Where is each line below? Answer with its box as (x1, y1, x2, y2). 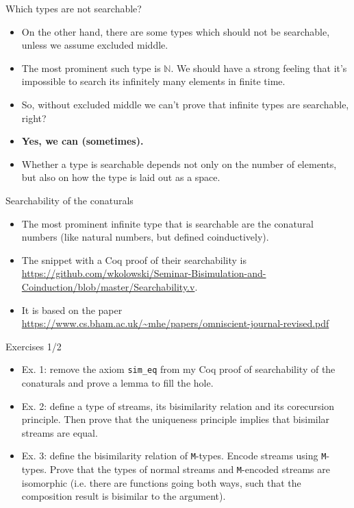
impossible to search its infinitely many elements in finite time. (21, 74, 286, 88)
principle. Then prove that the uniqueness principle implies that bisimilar (21, 412, 330, 426)
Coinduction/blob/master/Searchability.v (21, 279, 195, 293)
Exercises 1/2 (5, 339, 62, 353)
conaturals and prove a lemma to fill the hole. (21, 375, 214, 389)
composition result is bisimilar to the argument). (21, 489, 226, 503)
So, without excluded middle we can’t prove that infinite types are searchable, (21, 97, 349, 111)
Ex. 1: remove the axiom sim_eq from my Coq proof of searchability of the (21, 362, 336, 376)
